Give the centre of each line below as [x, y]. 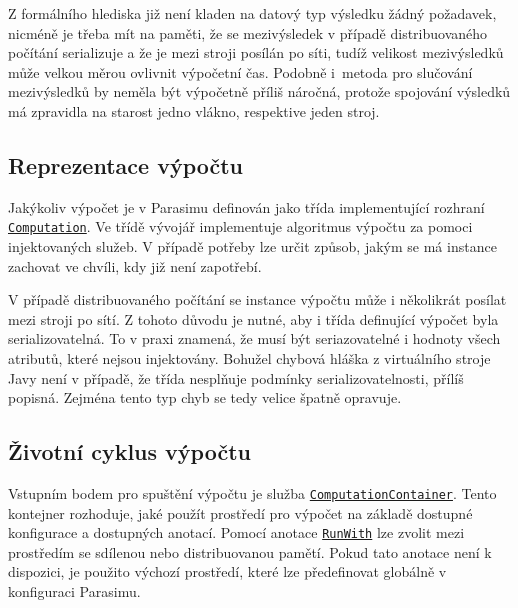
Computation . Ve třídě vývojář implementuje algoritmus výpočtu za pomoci [240, 226]
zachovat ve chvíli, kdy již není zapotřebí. [135, 265]
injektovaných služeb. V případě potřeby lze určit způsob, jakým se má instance [252, 246]
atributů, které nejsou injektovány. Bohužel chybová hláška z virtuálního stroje [249, 357]
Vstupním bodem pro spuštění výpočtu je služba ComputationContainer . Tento [252, 492]
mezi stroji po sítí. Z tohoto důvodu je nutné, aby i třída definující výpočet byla [253, 318]
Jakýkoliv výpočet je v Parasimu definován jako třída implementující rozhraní [246, 206]
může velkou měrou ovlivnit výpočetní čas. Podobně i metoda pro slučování [240, 71]
